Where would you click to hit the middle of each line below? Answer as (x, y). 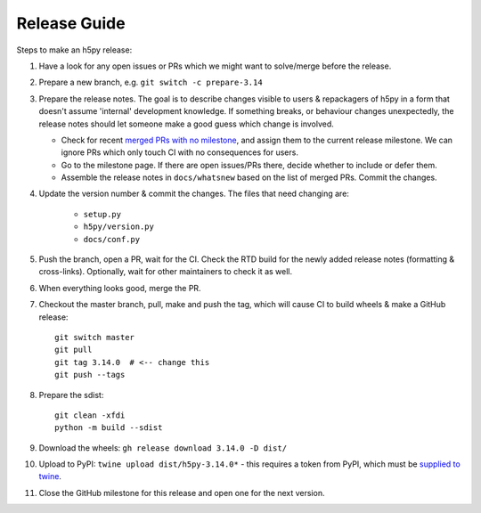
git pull (73, 350)
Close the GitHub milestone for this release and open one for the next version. (182, 493)
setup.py (102, 214)
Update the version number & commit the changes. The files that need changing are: (194, 194)
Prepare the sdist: (71, 395)
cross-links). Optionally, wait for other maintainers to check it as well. (166, 272)
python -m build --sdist (109, 428)
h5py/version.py (119, 227)
